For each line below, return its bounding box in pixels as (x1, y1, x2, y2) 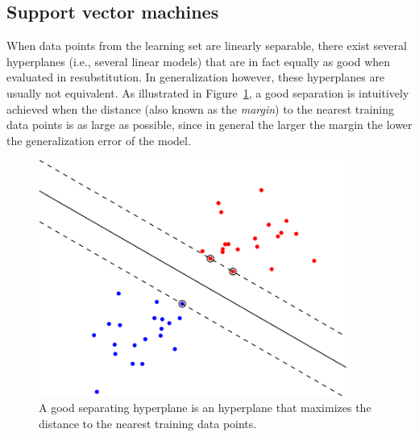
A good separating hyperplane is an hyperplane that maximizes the (39, 399, 371, 416)
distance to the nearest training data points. (39, 414, 257, 431)
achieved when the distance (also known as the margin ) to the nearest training (6, 100, 395, 117)
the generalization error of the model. (6, 131, 191, 148)
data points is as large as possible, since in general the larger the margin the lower (6, 116, 413, 133)
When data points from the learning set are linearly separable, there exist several (6, 37, 407, 54)
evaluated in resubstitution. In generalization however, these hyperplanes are (6, 69, 385, 85)
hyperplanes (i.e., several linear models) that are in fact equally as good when (6, 52, 391, 69)
